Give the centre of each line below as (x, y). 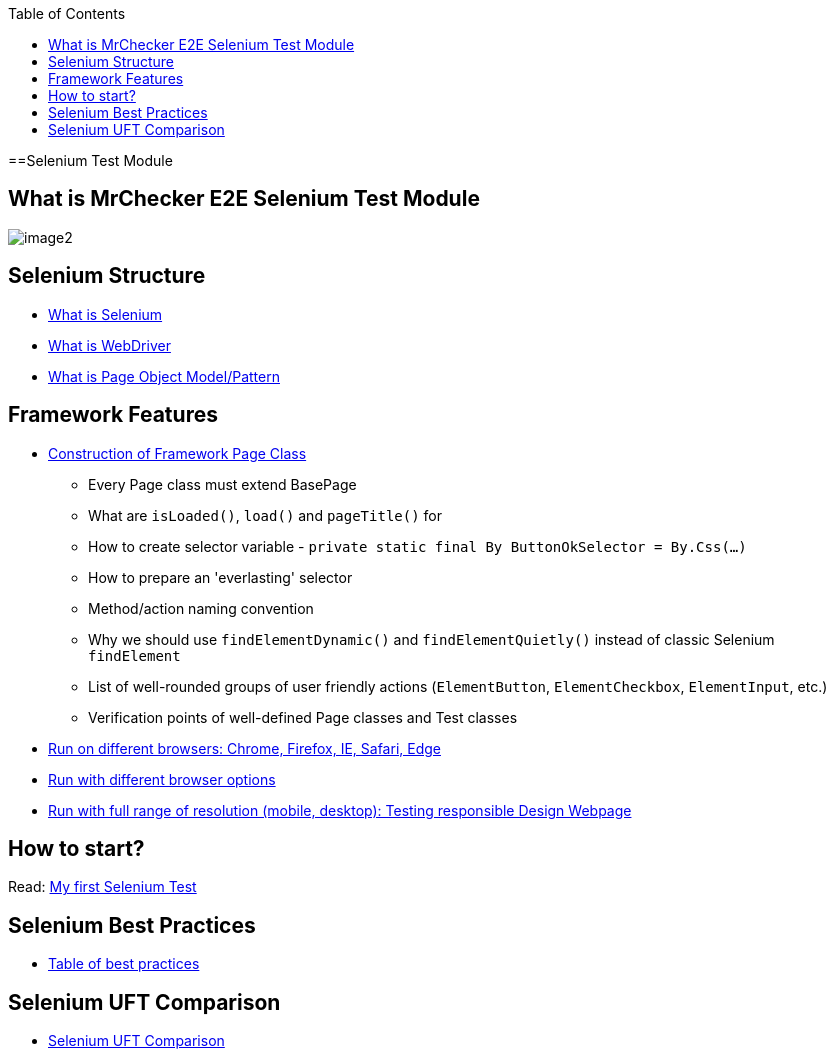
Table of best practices (124, 964)
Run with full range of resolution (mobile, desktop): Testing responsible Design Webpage (340, 810)
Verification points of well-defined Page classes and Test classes (303, 717)
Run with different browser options (162, 779)
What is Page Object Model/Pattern (164, 376)
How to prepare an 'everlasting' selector (220, 577)
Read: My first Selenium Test (102, 887)
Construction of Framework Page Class (177, 453)
